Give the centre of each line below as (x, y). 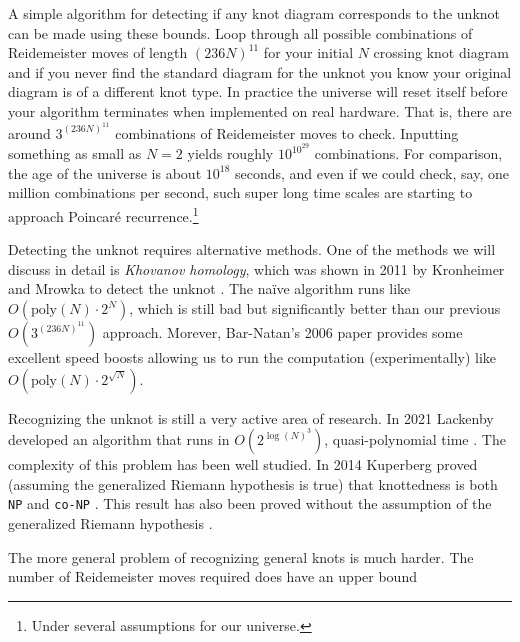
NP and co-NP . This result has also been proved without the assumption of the (250, 503)
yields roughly (230, 153)
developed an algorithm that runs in (119, 439)
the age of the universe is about (105, 172)
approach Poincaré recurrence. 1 (103, 214)
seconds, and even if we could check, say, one (371, 172)
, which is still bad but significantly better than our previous (315, 308)
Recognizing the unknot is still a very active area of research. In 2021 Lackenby (251, 417)
